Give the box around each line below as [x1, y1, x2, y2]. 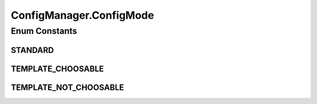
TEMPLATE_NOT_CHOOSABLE [11, 82, 124, 92]
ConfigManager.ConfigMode [11, 9, 154, 22]
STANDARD [11, 45, 54, 55]
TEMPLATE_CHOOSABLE [11, 64, 104, 74]
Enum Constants [11, 26, 77, 36]
